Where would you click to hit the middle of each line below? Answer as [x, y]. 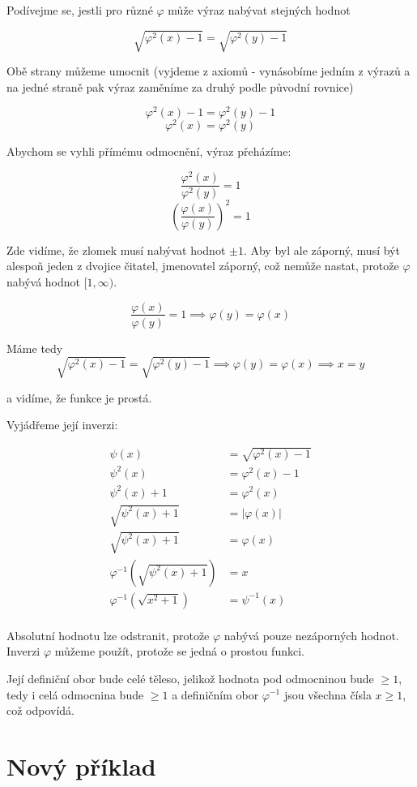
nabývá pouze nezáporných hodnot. [311, 635]
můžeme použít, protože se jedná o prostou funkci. [179, 651]
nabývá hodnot [44, 281]
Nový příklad [81, 765]
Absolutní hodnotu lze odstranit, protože [108, 635]
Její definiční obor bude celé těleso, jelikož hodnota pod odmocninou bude [190, 678]
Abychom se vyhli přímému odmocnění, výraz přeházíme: [149, 151]
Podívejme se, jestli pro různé [80, 10]
